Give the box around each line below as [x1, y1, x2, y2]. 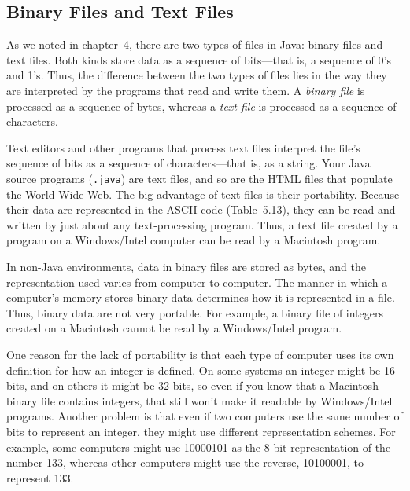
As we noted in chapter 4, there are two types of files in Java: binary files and [6, 36, 383, 53]
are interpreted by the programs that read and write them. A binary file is [6, 82, 365, 98]
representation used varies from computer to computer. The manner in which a [6, 273, 388, 290]
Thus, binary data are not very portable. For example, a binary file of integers [6, 304, 383, 321]
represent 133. [6, 469, 74, 486]
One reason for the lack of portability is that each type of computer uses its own [6, 346, 394, 362]
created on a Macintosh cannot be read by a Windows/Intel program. [6, 320, 342, 336]
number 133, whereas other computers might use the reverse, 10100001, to [6, 454, 364, 471]
